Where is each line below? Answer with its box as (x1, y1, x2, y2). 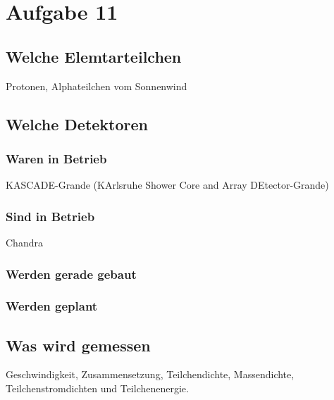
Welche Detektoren (6, 113, 148, 135)
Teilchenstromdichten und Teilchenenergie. (6, 381, 189, 396)
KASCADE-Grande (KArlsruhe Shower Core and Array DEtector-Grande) (6, 177, 329, 192)
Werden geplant (6, 297, 98, 315)
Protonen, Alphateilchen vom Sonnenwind (6, 78, 187, 93)
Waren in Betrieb (6, 149, 107, 167)
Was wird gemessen (6, 334, 151, 356)
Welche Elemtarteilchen (6, 45, 182, 67)
